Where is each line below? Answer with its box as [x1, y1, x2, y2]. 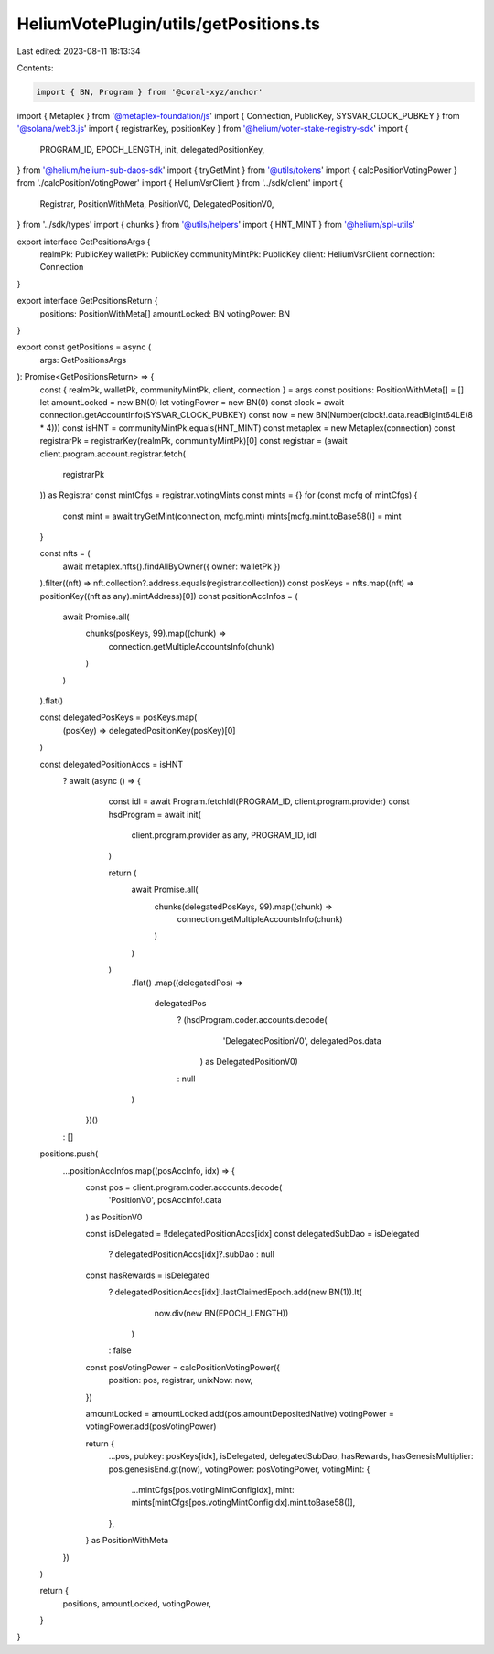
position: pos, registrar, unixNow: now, [108, 1375, 253, 1386]
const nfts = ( [39, 548, 91, 559]
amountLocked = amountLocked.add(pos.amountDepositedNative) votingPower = [85, 1408, 395, 1419]
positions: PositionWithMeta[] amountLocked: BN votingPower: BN [39, 307, 291, 319]
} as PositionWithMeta [85, 1535, 169, 1546]
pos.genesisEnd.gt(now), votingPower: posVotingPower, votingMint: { [108, 1464, 370, 1475]
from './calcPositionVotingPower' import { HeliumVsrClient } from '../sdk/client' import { [16, 177, 343, 188]
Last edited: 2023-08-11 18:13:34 [16, 46, 141, 57]
